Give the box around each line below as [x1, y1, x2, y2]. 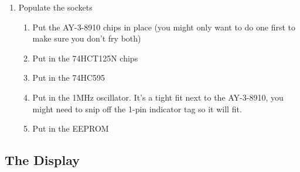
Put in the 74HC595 [32, 71, 105, 84]
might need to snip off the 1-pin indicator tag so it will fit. [32, 102, 242, 115]
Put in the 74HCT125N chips [32, 51, 138, 64]
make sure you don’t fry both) [32, 32, 141, 44]
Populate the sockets [18, 1, 93, 13]
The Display [5, 151, 80, 169]
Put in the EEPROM [32, 122, 109, 135]
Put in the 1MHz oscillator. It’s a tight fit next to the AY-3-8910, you [32, 91, 284, 103]
